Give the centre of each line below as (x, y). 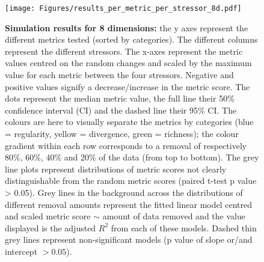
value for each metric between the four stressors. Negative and (119, 75)
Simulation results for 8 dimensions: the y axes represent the (127, 27)
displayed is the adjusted (51, 227)
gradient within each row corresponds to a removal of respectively (126, 145)
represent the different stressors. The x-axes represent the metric (124, 51)
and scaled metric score (48, 216)
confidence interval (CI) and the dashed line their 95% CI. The (121, 110)
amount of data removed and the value (174, 216)
